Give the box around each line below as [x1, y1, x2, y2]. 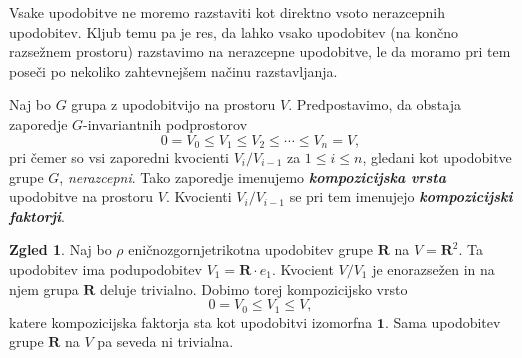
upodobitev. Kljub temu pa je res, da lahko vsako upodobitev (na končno [9, 21, 459, 42]
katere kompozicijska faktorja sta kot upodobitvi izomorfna [9, 311, 373, 332]
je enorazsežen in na [372, 258, 495, 279]
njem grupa [9, 278, 79, 299]
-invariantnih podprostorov [83, 113, 248, 134]
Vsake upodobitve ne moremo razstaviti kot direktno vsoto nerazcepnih [9, 2, 445, 22]
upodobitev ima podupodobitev [9, 258, 202, 279]
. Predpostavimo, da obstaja [288, 94, 461, 115]
